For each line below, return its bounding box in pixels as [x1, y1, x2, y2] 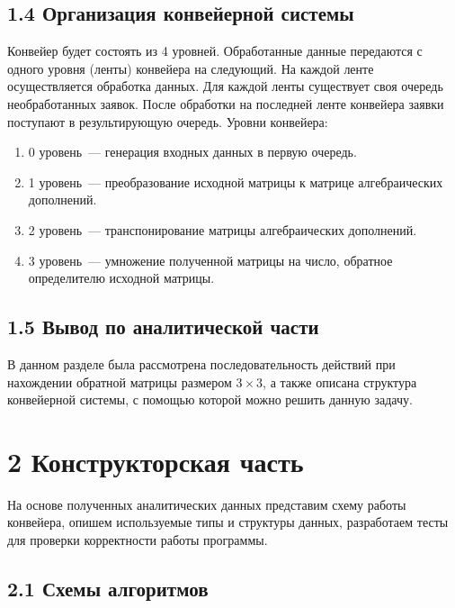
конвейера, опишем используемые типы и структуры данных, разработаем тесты [7, 513, 449, 531]
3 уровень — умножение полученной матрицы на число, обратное [28, 250, 393, 269]
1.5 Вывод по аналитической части [7, 313, 319, 340]
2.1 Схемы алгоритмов [7, 575, 209, 603]
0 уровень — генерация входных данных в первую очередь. [28, 142, 357, 161]
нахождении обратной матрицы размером [7, 372, 232, 391]
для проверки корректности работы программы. [7, 531, 268, 549]
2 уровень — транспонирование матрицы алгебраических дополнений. [28, 220, 417, 239]
